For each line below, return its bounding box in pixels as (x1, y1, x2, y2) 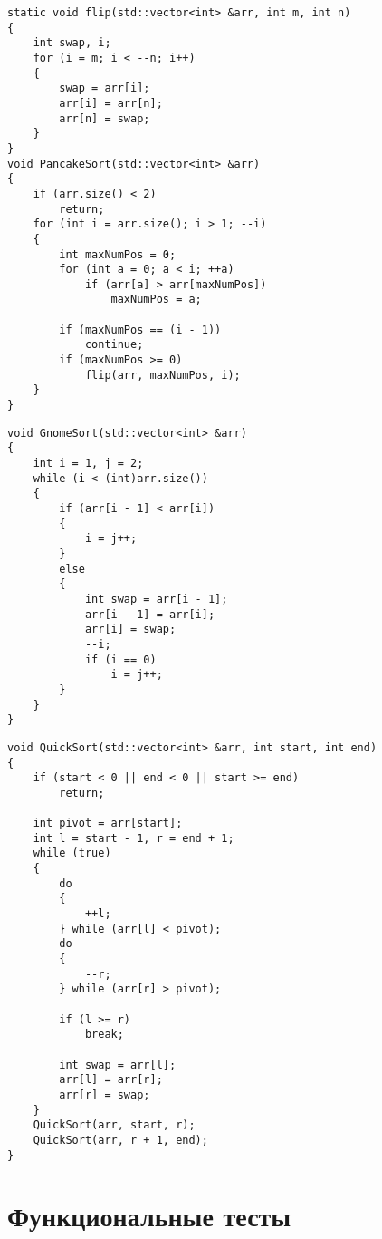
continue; (84, 338, 144, 352)
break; (84, 1028, 124, 1041)
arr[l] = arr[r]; (59, 1073, 163, 1087)
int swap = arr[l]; (59, 1058, 177, 1071)
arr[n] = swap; (59, 111, 150, 125)
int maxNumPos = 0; (59, 247, 177, 261)
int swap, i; (33, 36, 111, 50)
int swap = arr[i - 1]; (84, 592, 228, 605)
